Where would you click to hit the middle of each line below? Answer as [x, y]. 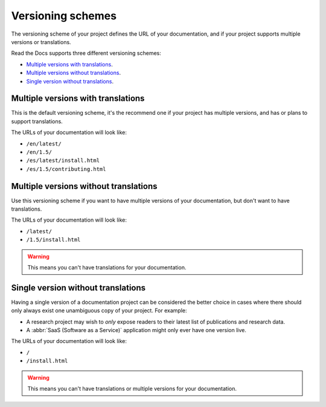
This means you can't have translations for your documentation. [107, 268]
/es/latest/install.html [63, 161]
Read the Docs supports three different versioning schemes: [86, 53]
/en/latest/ [44, 144]
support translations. [37, 121]
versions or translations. [41, 42]
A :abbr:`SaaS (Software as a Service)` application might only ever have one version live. [136, 330]
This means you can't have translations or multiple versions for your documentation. [132, 389]
